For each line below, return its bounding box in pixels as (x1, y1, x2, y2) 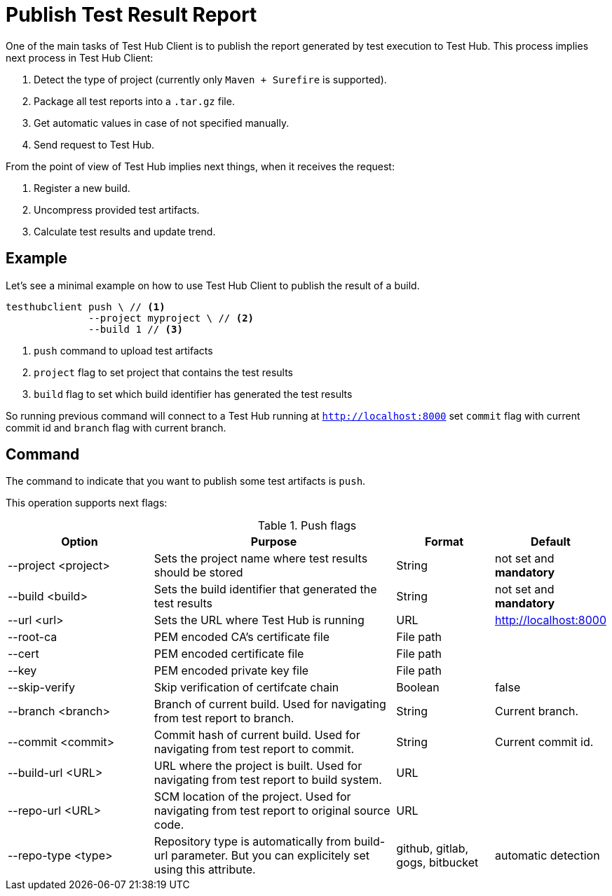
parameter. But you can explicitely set (170, 848, 370, 863)
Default (531, 535, 571, 549)
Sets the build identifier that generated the (154, 582, 377, 597)
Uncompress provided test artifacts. (34, 203, 200, 216)
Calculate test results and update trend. (34, 225, 216, 237)
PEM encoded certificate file (154, 647, 304, 661)
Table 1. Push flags (257, 518, 357, 533)
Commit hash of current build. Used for (154, 728, 360, 743)
